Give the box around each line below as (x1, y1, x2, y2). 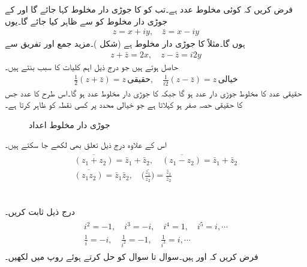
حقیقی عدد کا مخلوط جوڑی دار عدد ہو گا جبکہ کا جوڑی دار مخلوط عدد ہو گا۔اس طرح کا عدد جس (5, 86, 302, 99)
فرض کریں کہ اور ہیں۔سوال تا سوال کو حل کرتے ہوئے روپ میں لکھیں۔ (5, 250, 258, 262)
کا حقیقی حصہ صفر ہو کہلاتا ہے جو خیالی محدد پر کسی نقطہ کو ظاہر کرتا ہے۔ (5, 98, 243, 111)
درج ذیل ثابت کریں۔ (5, 205, 76, 218)
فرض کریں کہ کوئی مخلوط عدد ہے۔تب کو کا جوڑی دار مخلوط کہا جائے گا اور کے (5, 3, 293, 15)
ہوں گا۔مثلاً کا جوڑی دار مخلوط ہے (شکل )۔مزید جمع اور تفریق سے (5, 37, 245, 50)
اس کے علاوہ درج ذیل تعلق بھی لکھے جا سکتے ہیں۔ (5, 138, 167, 151)
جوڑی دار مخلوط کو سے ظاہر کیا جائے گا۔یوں (5, 14, 168, 27)
